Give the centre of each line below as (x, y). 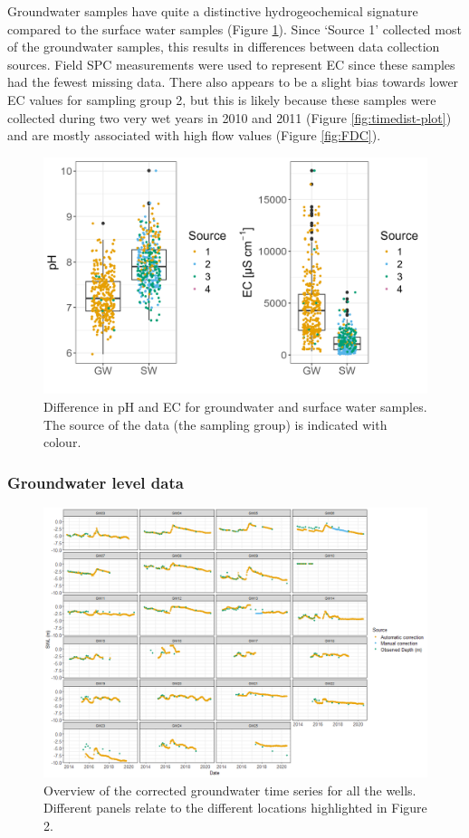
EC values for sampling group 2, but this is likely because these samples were (222, 99)
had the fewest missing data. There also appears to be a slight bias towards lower (233, 82)
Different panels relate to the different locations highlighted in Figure (235, 808)
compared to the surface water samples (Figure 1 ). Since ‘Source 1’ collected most (234, 29)
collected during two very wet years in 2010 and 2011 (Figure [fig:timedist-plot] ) (230, 117)
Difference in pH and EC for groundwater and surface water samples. (235, 407)
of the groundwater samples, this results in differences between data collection (224, 47)
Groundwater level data (96, 482)
